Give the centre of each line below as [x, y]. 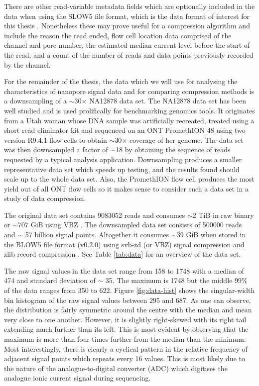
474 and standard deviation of [50, 280]
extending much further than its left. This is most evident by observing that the [126, 329]
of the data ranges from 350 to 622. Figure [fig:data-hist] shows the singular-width [129, 290]
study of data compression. [45, 198]
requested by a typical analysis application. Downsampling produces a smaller [123, 159]
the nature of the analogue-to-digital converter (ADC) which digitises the [116, 368]
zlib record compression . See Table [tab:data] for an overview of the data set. [123, 254]
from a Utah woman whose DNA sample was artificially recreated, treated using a [129, 120]
